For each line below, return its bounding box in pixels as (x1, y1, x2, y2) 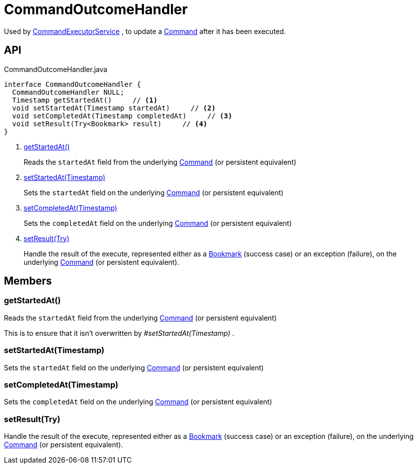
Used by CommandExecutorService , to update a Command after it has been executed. (4, 27, 286, 36)
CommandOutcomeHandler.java (4, 65, 107, 73)
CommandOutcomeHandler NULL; (12, 88, 125, 96)
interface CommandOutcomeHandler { (4, 80, 141, 88)
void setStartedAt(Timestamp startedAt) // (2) (12, 104, 216, 112)
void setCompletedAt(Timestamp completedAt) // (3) (12, 111, 232, 120)
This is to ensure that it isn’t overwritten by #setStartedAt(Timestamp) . (4, 328, 234, 337)
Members (4, 275, 52, 288)
